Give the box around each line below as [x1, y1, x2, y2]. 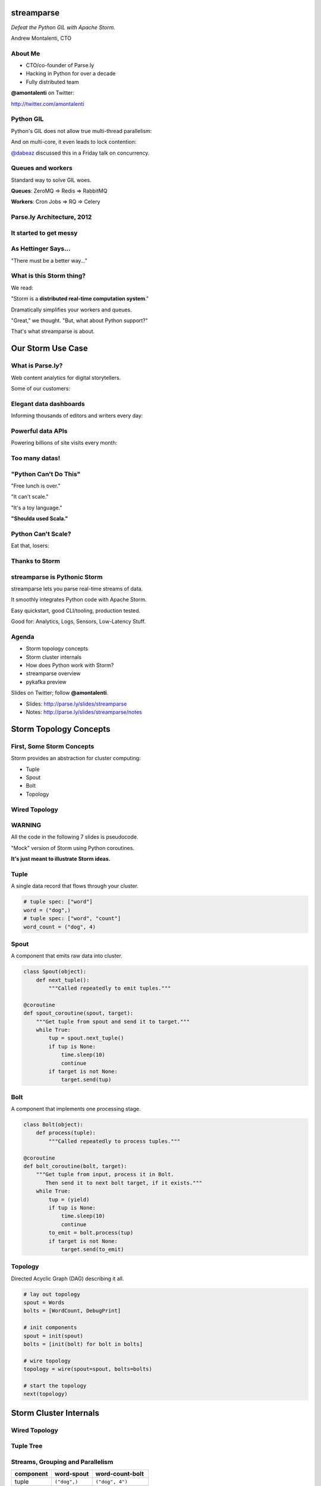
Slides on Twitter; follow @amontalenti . [11, 690, 109, 697]
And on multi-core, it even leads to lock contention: [11, 138, 137, 146]
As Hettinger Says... [11, 244, 71, 253]
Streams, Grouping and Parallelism [11, 1457, 114, 1466]
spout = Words [23, 1299, 65, 1306]
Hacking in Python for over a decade [26, 70, 116, 77]
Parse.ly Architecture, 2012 [11, 213, 92, 221]
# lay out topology [23, 1290, 80, 1298]
